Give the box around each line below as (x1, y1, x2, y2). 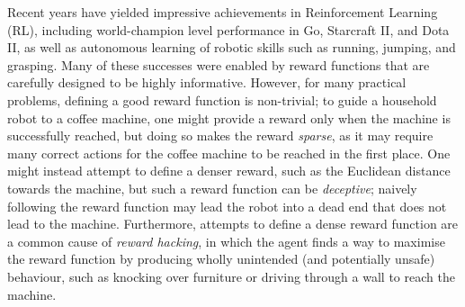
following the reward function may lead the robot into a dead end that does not (7, 196, 447, 215)
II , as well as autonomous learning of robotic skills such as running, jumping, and (7, 38, 456, 57)
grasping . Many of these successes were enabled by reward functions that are (7, 55, 430, 74)
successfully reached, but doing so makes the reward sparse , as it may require (7, 126, 434, 145)
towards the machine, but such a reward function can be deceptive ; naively (7, 178, 417, 197)
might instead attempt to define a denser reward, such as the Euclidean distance (7, 161, 451, 180)
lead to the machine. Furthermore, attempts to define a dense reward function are (7, 214, 459, 233)
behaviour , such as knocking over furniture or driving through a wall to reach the (7, 266, 455, 285)
